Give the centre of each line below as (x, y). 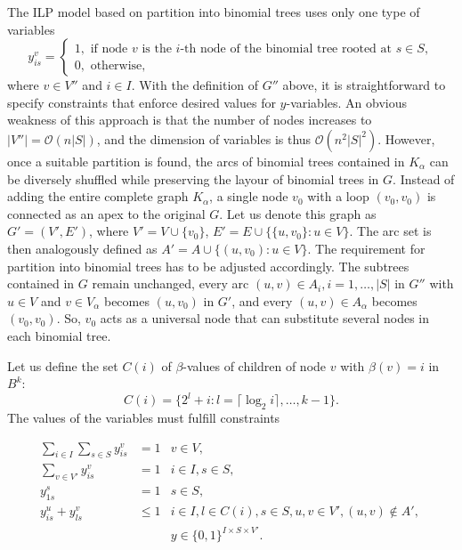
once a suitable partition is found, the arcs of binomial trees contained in (206, 161)
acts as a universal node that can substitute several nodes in (264, 318)
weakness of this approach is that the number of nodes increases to (190, 120)
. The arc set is (390, 231)
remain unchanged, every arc (170, 283)
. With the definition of (195, 85)
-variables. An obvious (347, 102)
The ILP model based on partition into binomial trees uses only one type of (214, 12)
